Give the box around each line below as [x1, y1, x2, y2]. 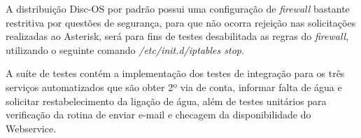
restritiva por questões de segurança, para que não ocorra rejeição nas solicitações [6, 15, 356, 29]
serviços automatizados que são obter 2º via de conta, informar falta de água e [6, 79, 342, 94]
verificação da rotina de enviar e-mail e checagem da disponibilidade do [6, 107, 311, 122]
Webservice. [6, 120, 57, 135]
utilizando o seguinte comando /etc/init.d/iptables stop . [6, 42, 244, 57]
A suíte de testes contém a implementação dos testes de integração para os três [6, 66, 345, 81]
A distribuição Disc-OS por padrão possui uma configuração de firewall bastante [6, 1, 350, 15]
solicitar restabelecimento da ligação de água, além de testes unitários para [6, 93, 327, 108]
